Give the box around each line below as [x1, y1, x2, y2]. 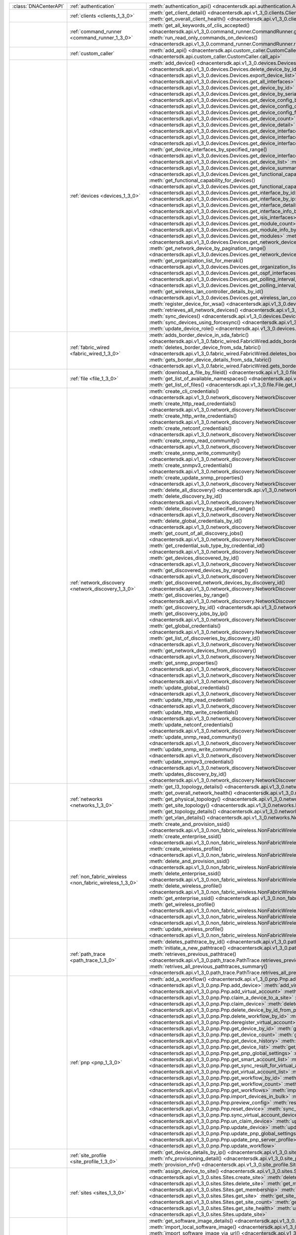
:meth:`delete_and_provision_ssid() [148, 858, 230, 864]
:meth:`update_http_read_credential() [148, 697, 235, 703]
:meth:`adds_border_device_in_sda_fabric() [148, 331, 249, 338]
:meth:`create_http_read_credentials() [148, 400, 236, 407]
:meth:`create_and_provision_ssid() [148, 821, 230, 827]
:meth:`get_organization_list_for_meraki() [148, 257, 244, 264]
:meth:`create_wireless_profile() [148, 845, 222, 852]
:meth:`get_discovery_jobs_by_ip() [148, 610, 228, 617]
